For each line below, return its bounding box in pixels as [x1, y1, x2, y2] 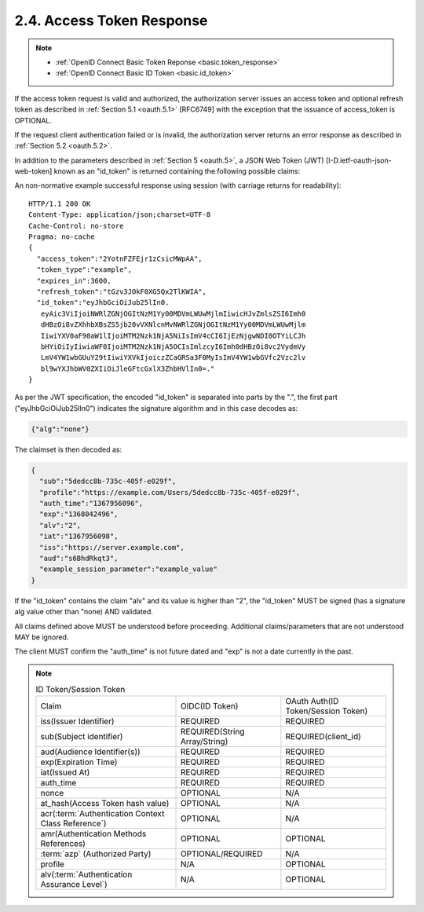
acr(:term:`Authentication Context [40, 808, 165, 819]
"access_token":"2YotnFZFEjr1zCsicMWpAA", [36, 254, 203, 263]
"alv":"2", [39, 521, 82, 529]
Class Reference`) [40, 818, 107, 829]
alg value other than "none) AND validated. [14, 607, 153, 617]
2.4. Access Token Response [14, 12, 208, 29]
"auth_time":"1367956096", [39, 499, 144, 507]
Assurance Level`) [40, 879, 108, 890]
